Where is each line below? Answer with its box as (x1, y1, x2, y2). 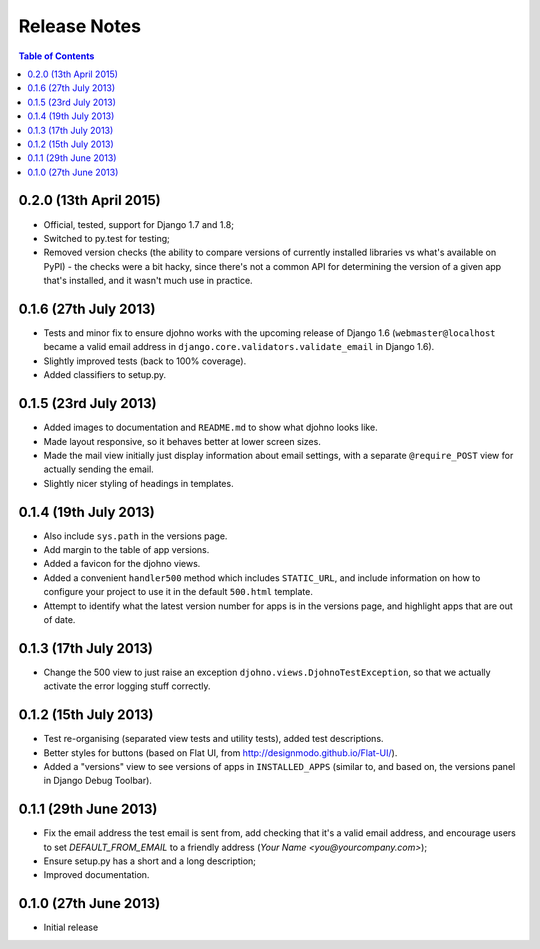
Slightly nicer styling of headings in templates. (43, 477, 234, 489)
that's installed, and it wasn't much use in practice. (43, 275, 254, 287)
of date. (43, 613, 76, 625)
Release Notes (18, 15, 142, 37)
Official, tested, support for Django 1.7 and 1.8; (43, 218, 235, 230)
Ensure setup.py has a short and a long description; (43, 855, 257, 867)
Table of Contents (18, 50, 95, 62)
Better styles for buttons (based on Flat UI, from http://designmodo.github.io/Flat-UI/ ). (43, 746, 398, 759)
